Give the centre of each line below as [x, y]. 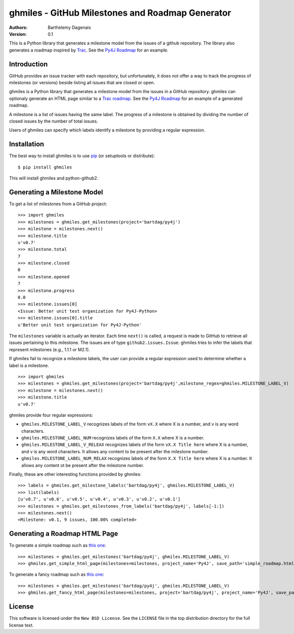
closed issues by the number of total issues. [53, 121]
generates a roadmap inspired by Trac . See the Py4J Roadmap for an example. [89, 50]
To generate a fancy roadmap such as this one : [57, 574]
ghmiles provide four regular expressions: [51, 415]
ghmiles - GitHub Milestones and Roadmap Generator [120, 13]
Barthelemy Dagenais [69, 27]
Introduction [28, 64]
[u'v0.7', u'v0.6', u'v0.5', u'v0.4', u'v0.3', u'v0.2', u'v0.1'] [99, 499]
